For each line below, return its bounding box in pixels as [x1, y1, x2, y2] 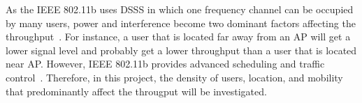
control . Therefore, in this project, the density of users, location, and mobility [6, 70, 343, 84]
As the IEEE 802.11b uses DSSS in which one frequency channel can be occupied [6, 2, 354, 16]
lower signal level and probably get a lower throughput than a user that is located [6, 42, 357, 57]
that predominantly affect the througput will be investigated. [6, 84, 267, 98]
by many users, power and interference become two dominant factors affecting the [6, 15, 356, 30]
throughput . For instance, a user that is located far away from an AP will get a [6, 29, 351, 44]
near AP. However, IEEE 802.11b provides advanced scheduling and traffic [6, 56, 325, 71]
